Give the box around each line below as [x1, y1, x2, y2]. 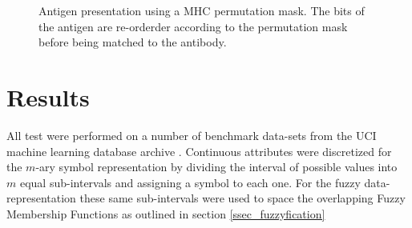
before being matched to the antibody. [38, 34, 227, 50]
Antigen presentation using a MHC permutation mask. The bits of [38, 2, 365, 18]
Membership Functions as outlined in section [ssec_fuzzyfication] [6, 205, 325, 222]
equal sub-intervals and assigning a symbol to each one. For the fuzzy [19, 174, 361, 190]
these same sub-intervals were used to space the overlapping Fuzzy [79, 190, 406, 206]
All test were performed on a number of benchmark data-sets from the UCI [6, 126, 377, 143]
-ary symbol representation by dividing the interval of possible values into [35, 158, 398, 175]
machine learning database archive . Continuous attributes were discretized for [6, 142, 392, 159]
